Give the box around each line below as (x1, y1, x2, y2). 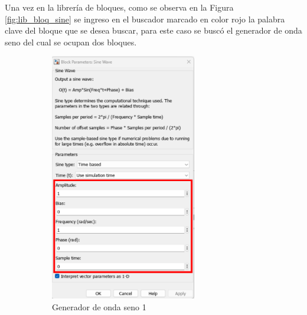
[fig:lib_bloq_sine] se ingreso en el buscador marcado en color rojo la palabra (5, 12, 285, 25)
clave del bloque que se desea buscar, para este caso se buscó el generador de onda (5, 24, 302, 37)
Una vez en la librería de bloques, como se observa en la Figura (5, 1, 234, 13)
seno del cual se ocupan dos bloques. (5, 35, 137, 48)
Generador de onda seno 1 (52, 300, 146, 313)
